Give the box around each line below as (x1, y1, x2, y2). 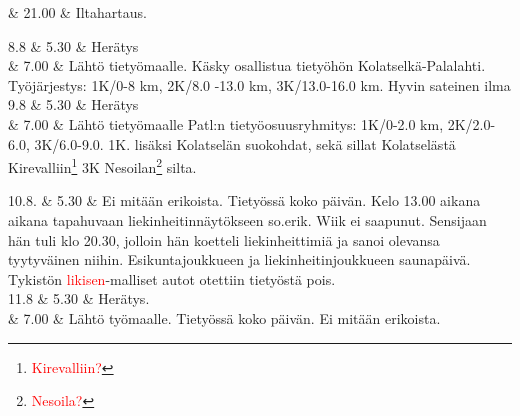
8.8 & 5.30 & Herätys (8, 35, 139, 56)
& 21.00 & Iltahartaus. (8, 2, 147, 22)
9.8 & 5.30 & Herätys (8, 94, 139, 115)
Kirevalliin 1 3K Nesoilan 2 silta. (8, 154, 197, 177)
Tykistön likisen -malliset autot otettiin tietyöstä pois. (8, 268, 336, 289)
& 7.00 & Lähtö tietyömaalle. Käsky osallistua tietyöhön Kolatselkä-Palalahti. (8, 55, 486, 76)
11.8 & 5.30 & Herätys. (8, 288, 150, 309)
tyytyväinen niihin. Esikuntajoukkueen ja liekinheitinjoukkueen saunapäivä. (8, 249, 471, 270)
